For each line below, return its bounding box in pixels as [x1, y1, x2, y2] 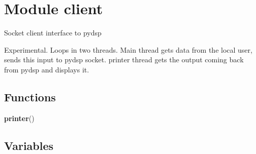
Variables [4, 137, 54, 153]
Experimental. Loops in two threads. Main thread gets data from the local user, [4, 44, 252, 55]
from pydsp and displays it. [4, 64, 89, 74]
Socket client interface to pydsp [4, 27, 102, 38]
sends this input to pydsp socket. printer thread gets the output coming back [4, 54, 244, 65]
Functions [4, 89, 56, 104]
